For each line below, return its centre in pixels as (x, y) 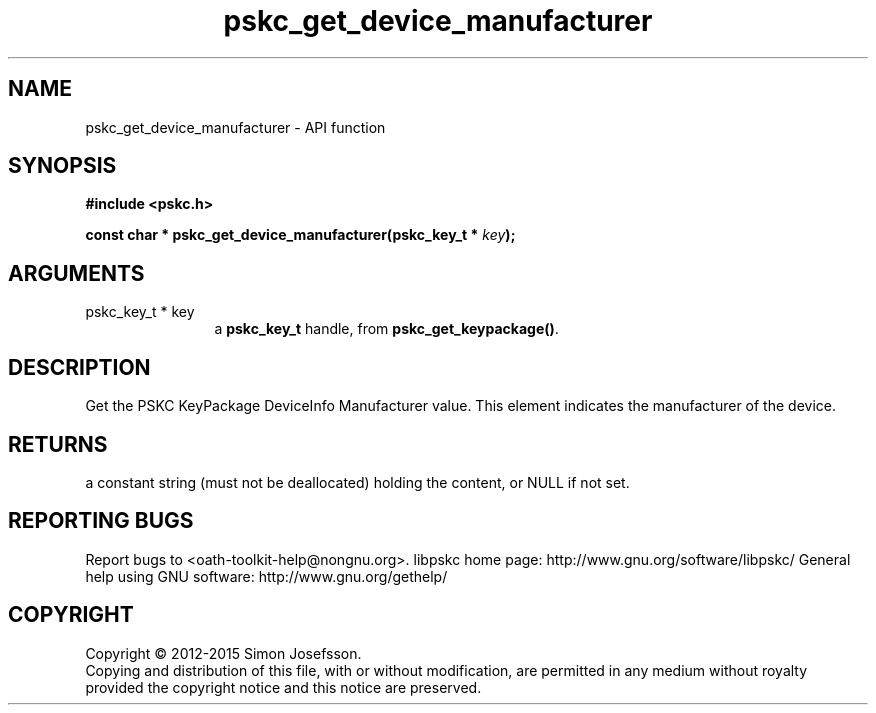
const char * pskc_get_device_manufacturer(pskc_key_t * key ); (300, 235)
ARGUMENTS (76, 273)
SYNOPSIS (62, 166)
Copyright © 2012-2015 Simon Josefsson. (223, 653)
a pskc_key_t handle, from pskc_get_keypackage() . (386, 329)
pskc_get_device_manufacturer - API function (235, 127)
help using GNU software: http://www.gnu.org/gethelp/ (266, 576)
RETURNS (58, 444)
